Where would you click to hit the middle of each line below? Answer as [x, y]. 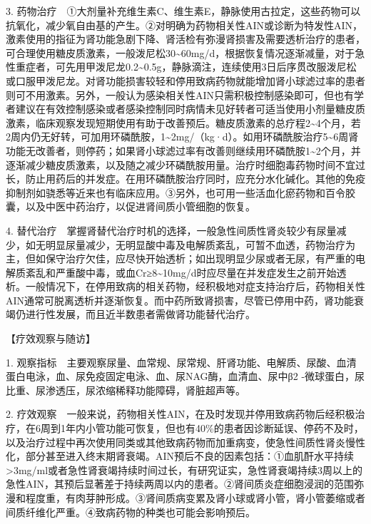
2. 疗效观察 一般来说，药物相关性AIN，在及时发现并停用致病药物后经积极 [181, 414]
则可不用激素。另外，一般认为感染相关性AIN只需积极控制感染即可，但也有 [180, 94]
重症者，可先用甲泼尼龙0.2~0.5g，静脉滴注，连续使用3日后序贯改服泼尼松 [186, 67]
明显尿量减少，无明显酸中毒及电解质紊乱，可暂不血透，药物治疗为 [200, 244]
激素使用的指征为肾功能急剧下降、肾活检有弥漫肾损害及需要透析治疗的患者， [185, 39]
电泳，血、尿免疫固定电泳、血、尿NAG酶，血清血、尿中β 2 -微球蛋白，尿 [195, 376]
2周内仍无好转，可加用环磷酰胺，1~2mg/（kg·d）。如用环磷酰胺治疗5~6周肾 [182, 137]
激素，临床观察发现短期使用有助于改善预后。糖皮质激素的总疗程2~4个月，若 [183, 122]
